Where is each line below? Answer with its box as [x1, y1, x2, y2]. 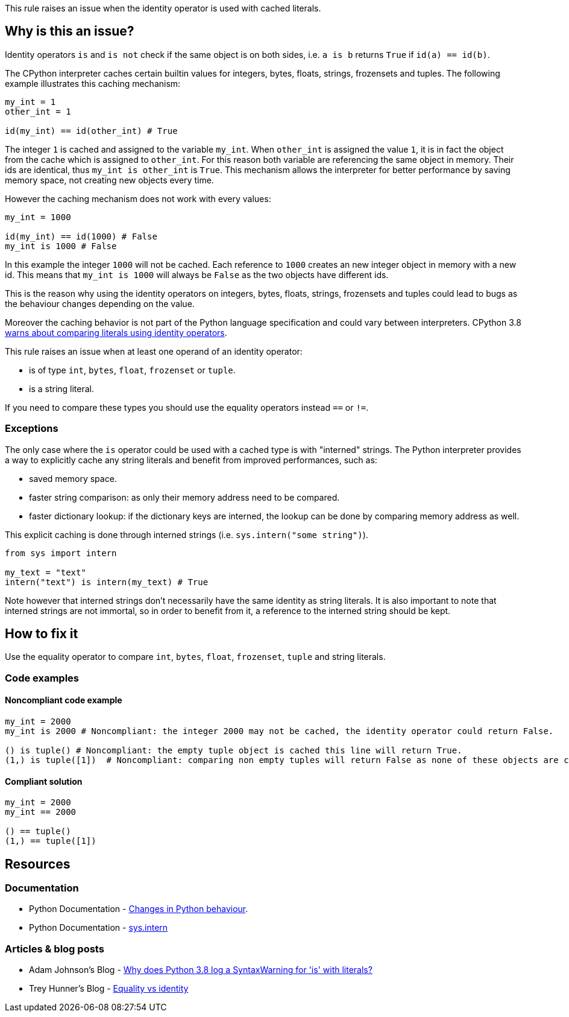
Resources [5, 856, 71, 872]
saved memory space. [29, 473, 117, 484]
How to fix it [5, 626, 78, 642]
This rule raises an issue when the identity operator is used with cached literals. [5, 3, 321, 13]
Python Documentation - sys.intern [29, 922, 168, 933]
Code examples [5, 671, 80, 684]
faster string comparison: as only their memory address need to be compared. [29, 492, 340, 502]
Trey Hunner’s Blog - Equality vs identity [29, 983, 189, 994]
